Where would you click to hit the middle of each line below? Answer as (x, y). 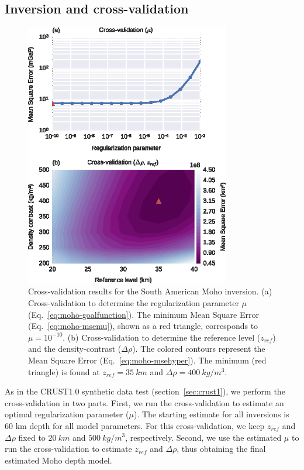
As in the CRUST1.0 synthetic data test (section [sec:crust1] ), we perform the (145, 391)
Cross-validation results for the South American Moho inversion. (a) (150, 291)
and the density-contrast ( (75, 349)
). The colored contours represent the (199, 349)
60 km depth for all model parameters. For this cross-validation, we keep (135, 425)
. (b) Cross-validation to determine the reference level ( (162, 337)
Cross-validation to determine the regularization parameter (134, 303)
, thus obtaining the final (221, 449)
